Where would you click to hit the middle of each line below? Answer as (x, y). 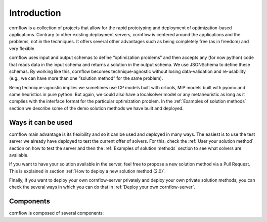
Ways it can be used (41, 122)
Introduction (35, 13)
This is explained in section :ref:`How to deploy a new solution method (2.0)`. (87, 171)
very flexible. (22, 48)
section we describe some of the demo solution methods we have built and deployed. (96, 108)
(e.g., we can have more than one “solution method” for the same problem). (86, 78)
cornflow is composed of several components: (56, 213)
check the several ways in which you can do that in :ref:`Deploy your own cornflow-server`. (102, 187)
